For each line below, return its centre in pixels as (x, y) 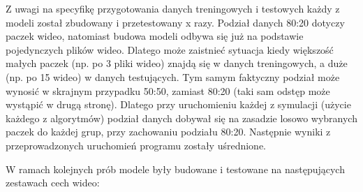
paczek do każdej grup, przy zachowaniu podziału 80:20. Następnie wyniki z (168, 132)
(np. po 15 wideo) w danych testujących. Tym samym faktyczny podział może (173, 76)
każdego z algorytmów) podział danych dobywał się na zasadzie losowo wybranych (181, 118)
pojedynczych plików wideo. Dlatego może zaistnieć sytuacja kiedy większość (170, 49)
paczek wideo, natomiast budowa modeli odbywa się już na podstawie (155, 36)
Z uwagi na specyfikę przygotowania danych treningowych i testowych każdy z (173, 8)
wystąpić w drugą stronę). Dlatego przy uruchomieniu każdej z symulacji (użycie (178, 104)
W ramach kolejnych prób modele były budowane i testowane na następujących (175, 169)
